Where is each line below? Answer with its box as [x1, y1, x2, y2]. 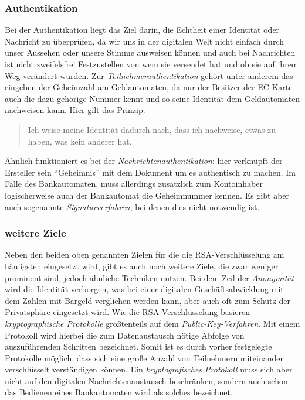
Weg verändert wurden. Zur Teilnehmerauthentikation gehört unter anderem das [5, 69, 293, 81]
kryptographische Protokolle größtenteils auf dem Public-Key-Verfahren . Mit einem [5, 317, 300, 329]
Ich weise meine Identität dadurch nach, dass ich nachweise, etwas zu [28, 123, 276, 135]
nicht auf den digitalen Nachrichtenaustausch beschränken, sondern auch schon [5, 374, 288, 387]
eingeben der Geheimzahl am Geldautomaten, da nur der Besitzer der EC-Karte [5, 81, 293, 93]
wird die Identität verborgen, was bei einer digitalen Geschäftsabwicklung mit [5, 283, 284, 295]
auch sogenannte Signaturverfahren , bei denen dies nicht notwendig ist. [5, 200, 260, 213]
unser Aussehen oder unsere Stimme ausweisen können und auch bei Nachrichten [5, 46, 296, 59]
